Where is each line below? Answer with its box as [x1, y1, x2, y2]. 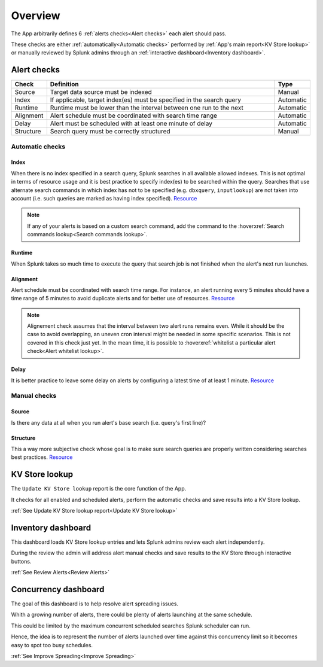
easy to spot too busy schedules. [11, 641, 93, 648]
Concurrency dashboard [11, 584, 105, 595]
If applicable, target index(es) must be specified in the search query [50, 96, 242, 104]
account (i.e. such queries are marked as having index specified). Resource [11, 194, 197, 202]
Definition [50, 80, 79, 89]
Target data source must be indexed [50, 88, 152, 96]
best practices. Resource [11, 453, 73, 461]
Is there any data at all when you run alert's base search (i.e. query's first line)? [11, 419, 206, 426]
